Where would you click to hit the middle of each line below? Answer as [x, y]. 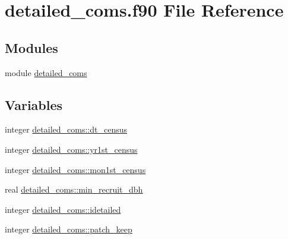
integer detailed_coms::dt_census [66, 129]
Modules [31, 47]
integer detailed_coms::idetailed [63, 209]
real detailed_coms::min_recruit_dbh [74, 189]
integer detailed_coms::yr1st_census [71, 149]
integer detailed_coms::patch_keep [69, 229]
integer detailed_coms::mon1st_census [75, 169]
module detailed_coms [46, 72]
